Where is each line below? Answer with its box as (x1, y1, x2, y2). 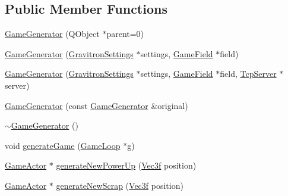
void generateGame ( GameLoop (5, 139, 121, 151)
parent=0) (106, 27, 144, 40)
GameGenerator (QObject (5, 27, 100, 40)
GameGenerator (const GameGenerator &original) (5, 99, 188, 111)
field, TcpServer (220, 67, 277, 80)
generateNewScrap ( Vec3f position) (56, 179, 183, 191)
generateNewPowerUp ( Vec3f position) (56, 159, 197, 172)
